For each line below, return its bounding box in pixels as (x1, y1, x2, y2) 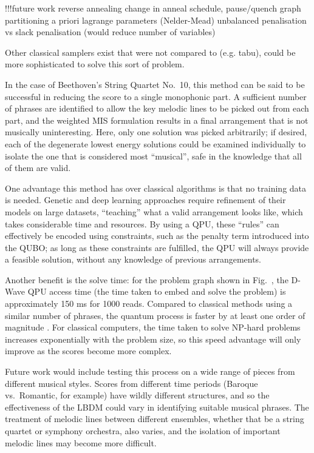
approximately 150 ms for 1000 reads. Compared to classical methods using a (5, 297, 293, 310)
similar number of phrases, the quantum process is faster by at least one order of (5, 309, 305, 321)
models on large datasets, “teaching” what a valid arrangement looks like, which (5, 205, 303, 218)
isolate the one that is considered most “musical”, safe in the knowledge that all (5, 149, 302, 162)
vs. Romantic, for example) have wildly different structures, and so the (5, 389, 270, 401)
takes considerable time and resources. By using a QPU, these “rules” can (5, 217, 279, 230)
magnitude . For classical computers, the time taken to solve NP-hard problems (5, 321, 301, 334)
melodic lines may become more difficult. (5, 436, 157, 449)
